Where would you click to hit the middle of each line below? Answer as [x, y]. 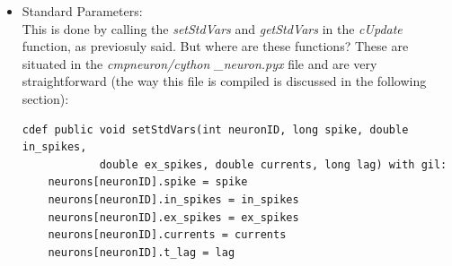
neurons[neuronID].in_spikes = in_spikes [173, 199]
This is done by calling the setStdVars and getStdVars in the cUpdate [212, 28]
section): [45, 98]
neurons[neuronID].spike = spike [148, 182]
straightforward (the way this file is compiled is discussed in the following [224, 81]
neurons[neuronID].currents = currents [167, 235]
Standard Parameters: [82, 11]
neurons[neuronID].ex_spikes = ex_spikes [173, 217]
